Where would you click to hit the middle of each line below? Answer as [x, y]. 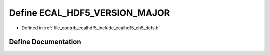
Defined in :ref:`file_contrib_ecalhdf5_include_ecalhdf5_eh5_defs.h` [91, 28]
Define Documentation [45, 42]
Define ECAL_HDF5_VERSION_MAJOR [90, 13]
